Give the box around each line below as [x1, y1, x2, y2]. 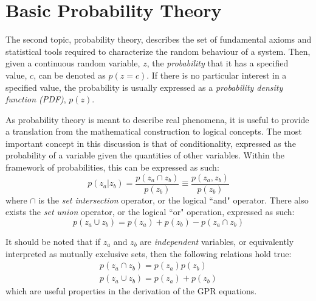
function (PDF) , [5, 93, 66, 105]
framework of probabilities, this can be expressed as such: [5, 161, 219, 174]
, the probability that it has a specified [146, 57, 289, 69]
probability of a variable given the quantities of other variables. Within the [5, 149, 284, 161]
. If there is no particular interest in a [146, 68, 287, 81]
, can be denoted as [33, 68, 106, 81]
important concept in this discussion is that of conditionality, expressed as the [5, 136, 296, 149]
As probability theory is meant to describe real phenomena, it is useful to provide [5, 113, 309, 126]
